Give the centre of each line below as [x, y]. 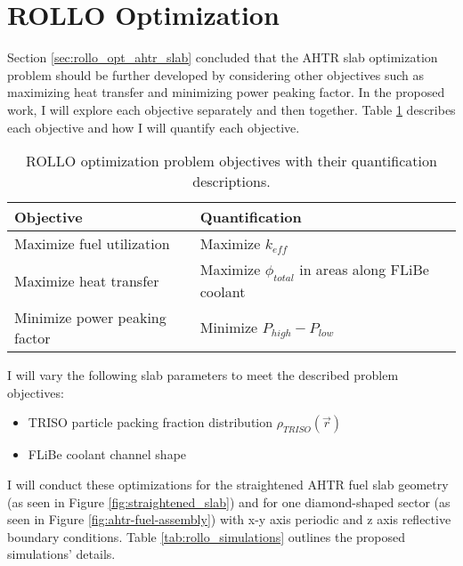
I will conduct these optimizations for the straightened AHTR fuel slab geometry [228, 485]
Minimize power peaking [90, 318]
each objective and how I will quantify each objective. [154, 127]
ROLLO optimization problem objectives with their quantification [231, 161]
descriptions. [231, 182]
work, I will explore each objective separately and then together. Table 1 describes [231, 109]
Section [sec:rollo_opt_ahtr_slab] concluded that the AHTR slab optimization [223, 57]
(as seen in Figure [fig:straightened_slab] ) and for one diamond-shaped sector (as [229, 501]
